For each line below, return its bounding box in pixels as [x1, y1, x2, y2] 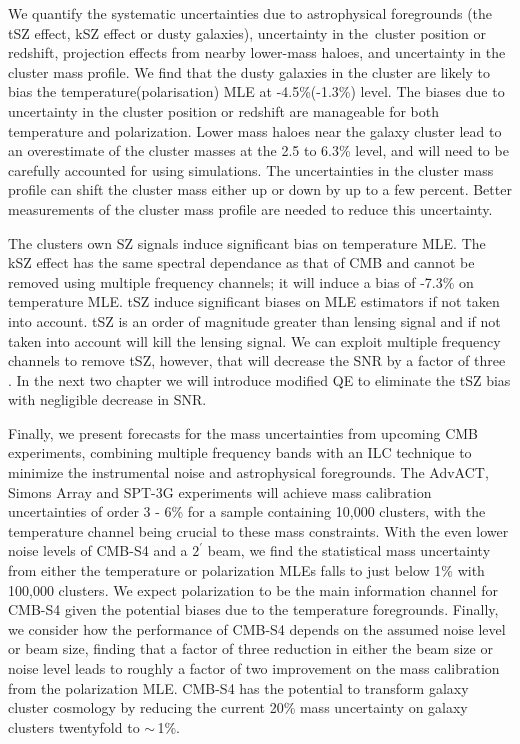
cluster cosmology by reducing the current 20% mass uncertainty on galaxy [8, 697, 468, 718]
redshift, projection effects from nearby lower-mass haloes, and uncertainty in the [8, 42, 506, 63]
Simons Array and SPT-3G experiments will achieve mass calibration [8, 481, 432, 502]
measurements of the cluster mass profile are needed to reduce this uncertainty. [8, 198, 493, 219]
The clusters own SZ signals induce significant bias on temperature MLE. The [8, 232, 486, 253]
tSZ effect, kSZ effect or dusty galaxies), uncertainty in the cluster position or [8, 22, 487, 43]
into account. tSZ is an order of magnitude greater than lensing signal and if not [8, 310, 501, 331]
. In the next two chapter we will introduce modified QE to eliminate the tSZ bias [8, 369, 511, 390]
